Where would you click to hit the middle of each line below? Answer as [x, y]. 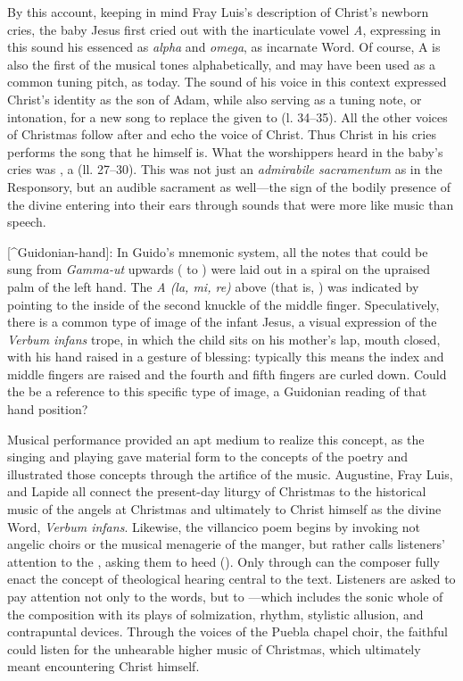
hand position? [48, 409]
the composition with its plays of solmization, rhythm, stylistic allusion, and [215, 614]
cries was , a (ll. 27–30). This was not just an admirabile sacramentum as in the [225, 169]
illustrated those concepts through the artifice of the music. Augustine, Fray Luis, [230, 473]
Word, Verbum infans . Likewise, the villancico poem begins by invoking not [214, 526]
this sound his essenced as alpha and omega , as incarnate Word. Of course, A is [224, 47]
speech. [27, 222]
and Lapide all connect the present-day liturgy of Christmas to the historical [217, 491]
